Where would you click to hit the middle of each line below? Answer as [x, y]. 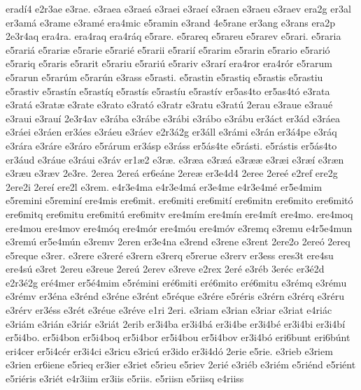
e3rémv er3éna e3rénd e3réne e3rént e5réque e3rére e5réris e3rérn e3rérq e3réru [175, 296]
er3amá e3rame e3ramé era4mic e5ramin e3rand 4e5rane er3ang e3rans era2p [170, 22]
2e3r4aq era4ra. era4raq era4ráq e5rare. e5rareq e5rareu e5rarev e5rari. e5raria [174, 36]
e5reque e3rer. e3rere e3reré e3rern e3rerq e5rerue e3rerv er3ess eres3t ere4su [170, 255]
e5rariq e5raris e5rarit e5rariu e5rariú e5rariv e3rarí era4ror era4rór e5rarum [169, 63]
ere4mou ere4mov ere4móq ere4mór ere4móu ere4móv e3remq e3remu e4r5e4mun [179, 228]
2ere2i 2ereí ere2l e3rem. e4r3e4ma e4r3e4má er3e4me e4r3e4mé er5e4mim [164, 186]
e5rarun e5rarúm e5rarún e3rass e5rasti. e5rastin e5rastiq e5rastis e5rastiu [164, 77]
